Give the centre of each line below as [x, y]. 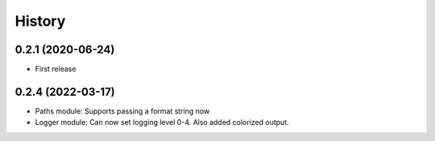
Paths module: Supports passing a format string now [122, 111]
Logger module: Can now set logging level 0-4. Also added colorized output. [162, 122]
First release [56, 69]
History [40, 21]
